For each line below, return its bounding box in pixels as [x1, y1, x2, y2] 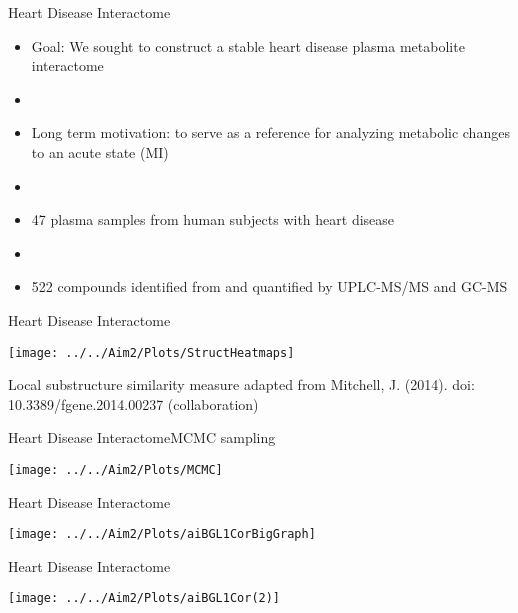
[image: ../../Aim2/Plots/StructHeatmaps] [8, 345, 295, 360]
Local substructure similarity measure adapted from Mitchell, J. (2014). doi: [8, 374, 475, 395]
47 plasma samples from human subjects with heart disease [31, 209, 395, 230]
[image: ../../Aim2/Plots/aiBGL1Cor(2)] [8, 591, 281, 606]
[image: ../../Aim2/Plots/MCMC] [8, 462, 223, 477]
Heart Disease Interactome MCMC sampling [8, 427, 276, 448]
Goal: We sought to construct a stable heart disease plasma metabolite [31, 35, 465, 56]
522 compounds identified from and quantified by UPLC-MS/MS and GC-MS [31, 276, 508, 297]
